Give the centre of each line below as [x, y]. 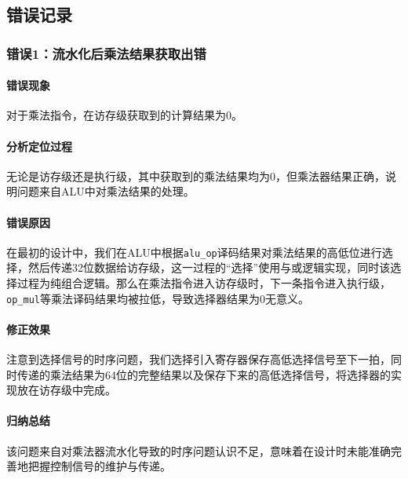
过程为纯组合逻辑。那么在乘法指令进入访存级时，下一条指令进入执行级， [204, 283]
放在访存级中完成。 [66, 390]
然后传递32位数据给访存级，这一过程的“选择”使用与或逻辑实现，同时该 [209, 267]
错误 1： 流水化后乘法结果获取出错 [106, 53]
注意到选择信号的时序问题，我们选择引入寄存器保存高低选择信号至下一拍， [199, 359]
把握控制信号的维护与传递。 [99, 466]
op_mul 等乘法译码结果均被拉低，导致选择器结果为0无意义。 [158, 298]
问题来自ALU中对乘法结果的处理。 [106, 191]
